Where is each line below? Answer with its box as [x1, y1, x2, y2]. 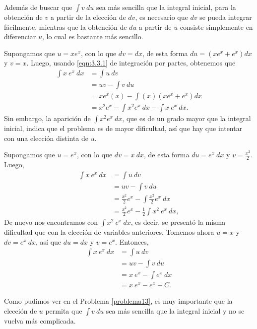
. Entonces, [115, 236, 149, 247]
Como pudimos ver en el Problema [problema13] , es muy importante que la [4, 296, 233, 306]
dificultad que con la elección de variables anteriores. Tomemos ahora [4, 227, 214, 237]
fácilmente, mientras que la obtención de [4, 21, 127, 32]
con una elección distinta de [4, 132, 89, 143]
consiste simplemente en [180, 21, 253, 32]
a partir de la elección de [50, 12, 126, 22]
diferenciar [4, 31, 36, 42]
